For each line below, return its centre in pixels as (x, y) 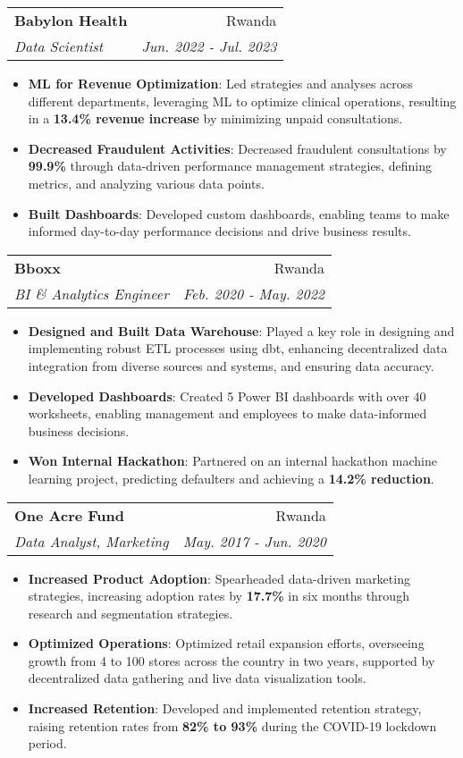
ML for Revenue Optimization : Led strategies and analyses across (220, 83)
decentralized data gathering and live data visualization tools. (197, 678)
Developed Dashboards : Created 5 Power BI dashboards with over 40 (227, 396)
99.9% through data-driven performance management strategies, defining (230, 166)
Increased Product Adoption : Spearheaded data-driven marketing (219, 578)
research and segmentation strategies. (130, 613)
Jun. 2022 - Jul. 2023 (209, 46)
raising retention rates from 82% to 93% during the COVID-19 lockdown (232, 725)
